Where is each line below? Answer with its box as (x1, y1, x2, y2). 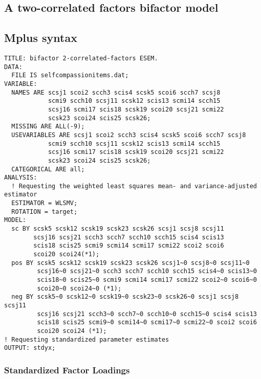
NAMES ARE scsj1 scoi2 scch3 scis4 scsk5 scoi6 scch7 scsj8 (11, 88, 221, 96)
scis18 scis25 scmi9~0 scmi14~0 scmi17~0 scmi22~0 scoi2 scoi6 (37, 319, 257, 326)
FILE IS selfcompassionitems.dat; (11, 72, 129, 79)
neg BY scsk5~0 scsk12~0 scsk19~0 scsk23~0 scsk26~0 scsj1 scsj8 (11, 293, 239, 301)
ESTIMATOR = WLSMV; (11, 199, 78, 207)
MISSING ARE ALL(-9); (11, 123, 85, 130)
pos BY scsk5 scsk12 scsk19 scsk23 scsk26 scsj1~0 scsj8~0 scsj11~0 (11, 259, 250, 266)
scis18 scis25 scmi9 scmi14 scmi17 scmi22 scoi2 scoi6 (33, 242, 224, 250)
